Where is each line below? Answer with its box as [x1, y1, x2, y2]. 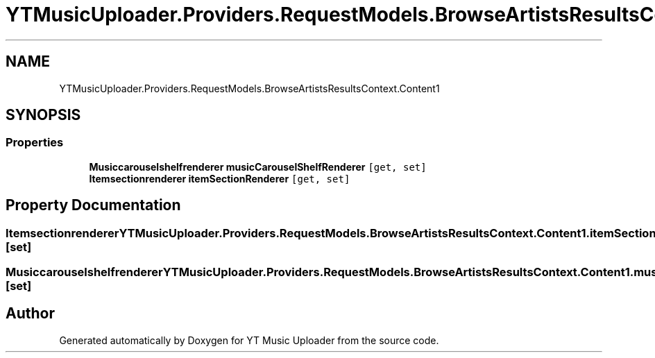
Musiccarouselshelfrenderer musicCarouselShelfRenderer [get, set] [89, 160, 427, 173]
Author [6, 305, 55, 323]
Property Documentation [6, 196, 181, 214]
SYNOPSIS [6, 106, 81, 124]
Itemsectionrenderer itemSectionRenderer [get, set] [89, 172, 350, 185]
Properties [6, 135, 64, 150]
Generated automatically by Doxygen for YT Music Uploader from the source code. [59, 334, 439, 346]
